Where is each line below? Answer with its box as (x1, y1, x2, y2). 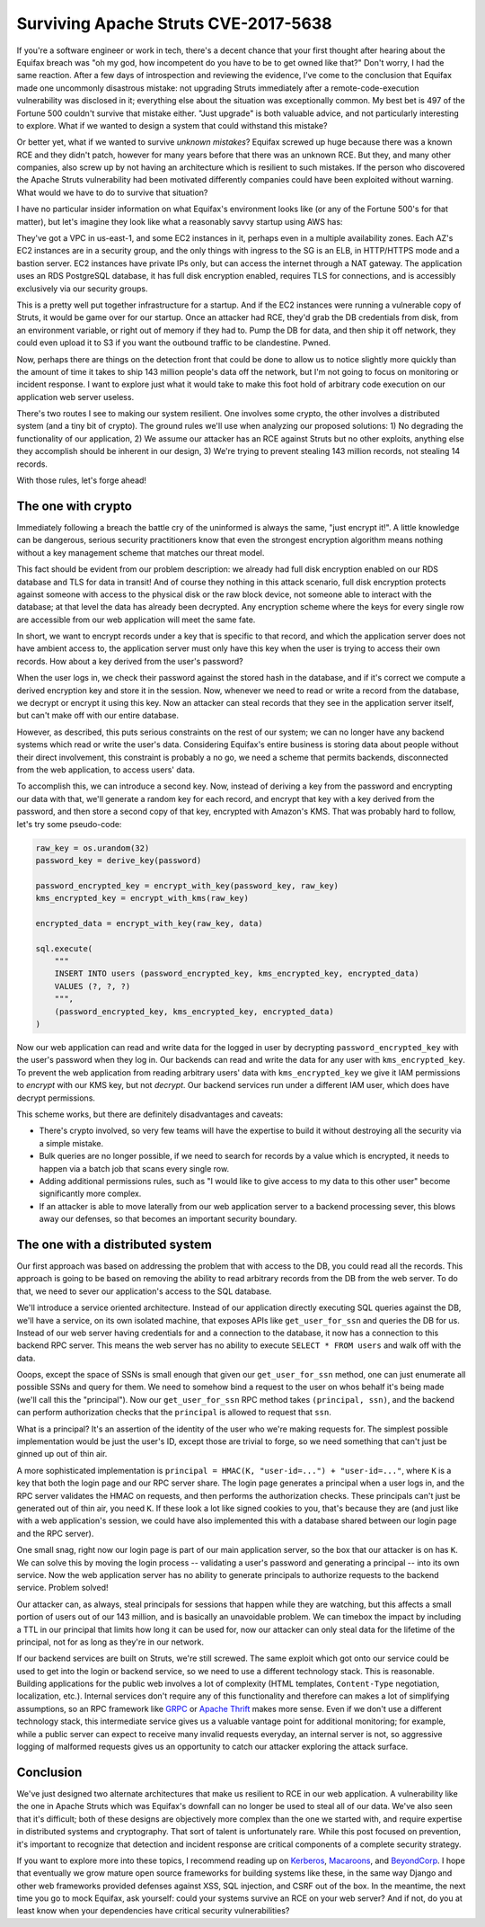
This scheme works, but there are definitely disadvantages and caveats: (16, 1109, 284, 1120)
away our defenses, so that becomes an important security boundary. (39, 1214, 297, 1225)
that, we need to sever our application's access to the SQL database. (16, 1286, 272, 1297)
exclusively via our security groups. (16, 283, 148, 294)
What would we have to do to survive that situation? (16, 187, 208, 198)
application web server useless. (16, 391, 135, 402)
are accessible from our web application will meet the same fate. (16, 614, 256, 625)
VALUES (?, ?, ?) (54, 981, 131, 991)
